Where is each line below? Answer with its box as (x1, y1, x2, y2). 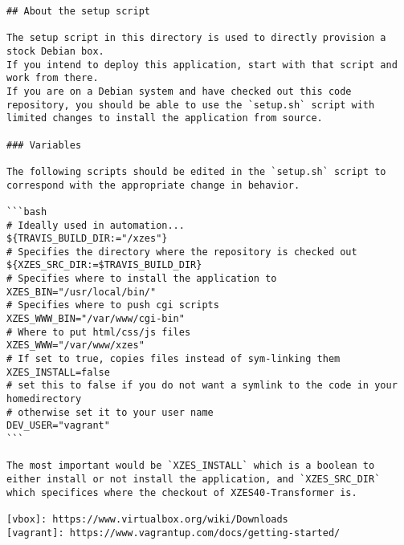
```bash (6, 205, 47, 218)
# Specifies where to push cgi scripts (6, 299, 219, 311)
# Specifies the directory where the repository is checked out (6, 246, 357, 258)
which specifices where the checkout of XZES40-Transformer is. (6, 486, 357, 498)
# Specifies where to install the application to (6, 273, 277, 285)
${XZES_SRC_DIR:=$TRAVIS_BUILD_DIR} (6, 259, 202, 271)
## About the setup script (6, 6, 150, 17)
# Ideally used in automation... (6, 219, 185, 231)
